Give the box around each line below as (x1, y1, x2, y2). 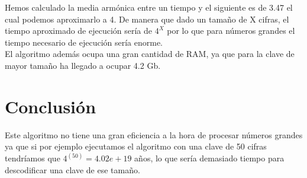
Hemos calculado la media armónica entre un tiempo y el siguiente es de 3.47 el (5, 1, 293, 13)
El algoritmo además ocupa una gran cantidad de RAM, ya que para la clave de (5, 47, 295, 60)
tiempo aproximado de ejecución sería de (5, 24, 153, 37)
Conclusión (5, 94, 96, 118)
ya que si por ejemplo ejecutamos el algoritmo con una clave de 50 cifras (5, 140, 267, 152)
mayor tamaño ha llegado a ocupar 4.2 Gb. (5, 59, 161, 71)
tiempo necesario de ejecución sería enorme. (5, 36, 163, 48)
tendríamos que (5, 152, 60, 164)
